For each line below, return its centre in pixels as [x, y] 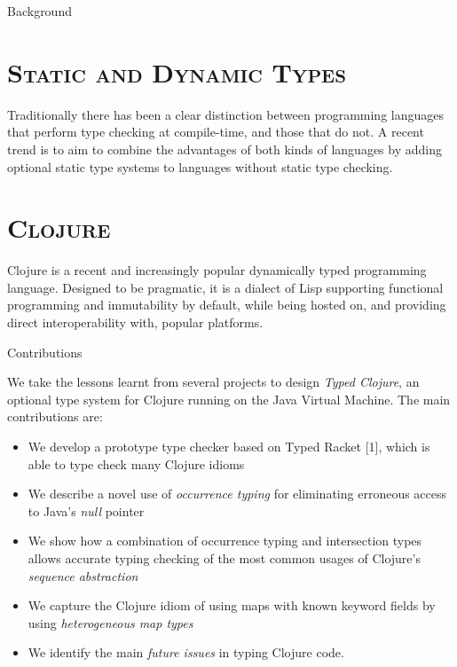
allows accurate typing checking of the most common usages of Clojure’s [224, 557]
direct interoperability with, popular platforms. [135, 322]
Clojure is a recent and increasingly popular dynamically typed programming [217, 270]
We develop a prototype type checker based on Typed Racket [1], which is [229, 446]
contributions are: [55, 416]
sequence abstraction [83, 575]
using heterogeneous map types [110, 622]
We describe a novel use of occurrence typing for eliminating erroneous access [237, 494]
